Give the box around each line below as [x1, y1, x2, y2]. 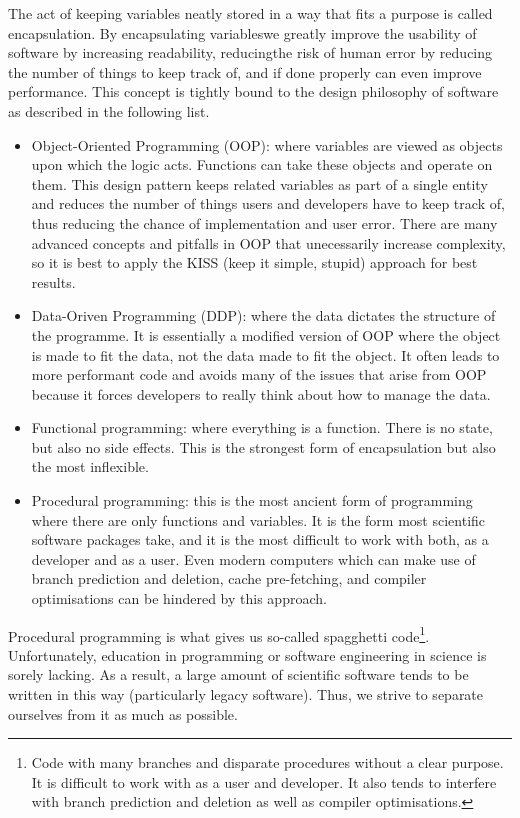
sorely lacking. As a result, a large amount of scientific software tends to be [8, 664, 469, 685]
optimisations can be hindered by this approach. [31, 588, 327, 609]
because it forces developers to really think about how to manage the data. [31, 383, 491, 404]
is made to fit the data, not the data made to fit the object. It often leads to [31, 344, 500, 365]
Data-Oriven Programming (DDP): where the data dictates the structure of [31, 305, 496, 326]
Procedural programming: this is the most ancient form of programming [31, 490, 473, 511]
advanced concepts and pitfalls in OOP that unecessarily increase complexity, [31, 232, 506, 253]
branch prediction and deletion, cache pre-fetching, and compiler [31, 568, 427, 589]
